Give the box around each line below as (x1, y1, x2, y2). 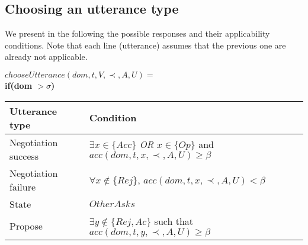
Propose (9, 218, 43, 233)
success (9, 149, 39, 163)
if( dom (5, 79, 33, 91)
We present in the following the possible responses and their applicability (5, 27, 270, 40)
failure (9, 179, 36, 194)
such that (154, 214, 194, 228)
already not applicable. (5, 50, 88, 63)
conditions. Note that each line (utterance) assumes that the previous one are (5, 38, 286, 51)
